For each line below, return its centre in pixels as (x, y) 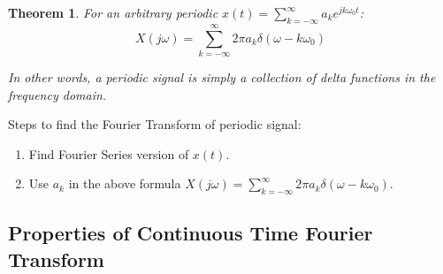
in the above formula (125, 183)
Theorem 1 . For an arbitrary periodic (113, 12)
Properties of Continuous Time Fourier (191, 233)
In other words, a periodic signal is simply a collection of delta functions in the (222, 76)
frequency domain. (57, 94)
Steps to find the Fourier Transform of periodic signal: (155, 124)
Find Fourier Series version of (109, 153)
